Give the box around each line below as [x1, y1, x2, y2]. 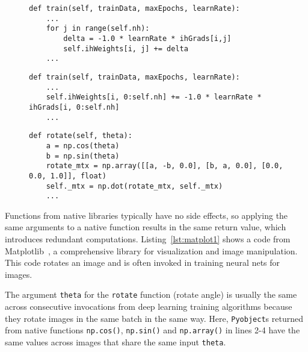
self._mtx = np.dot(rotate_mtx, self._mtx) [46, 181, 223, 190]
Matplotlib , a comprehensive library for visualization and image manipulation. [5, 244, 298, 257]
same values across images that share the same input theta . [5, 335, 226, 348]
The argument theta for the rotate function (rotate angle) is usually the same [5, 288, 297, 301]
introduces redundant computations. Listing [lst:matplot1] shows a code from [5, 233, 291, 245]
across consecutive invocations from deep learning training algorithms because [5, 300, 292, 313]
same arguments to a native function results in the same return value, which [5, 221, 286, 233]
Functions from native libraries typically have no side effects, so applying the [5, 209, 288, 221]
